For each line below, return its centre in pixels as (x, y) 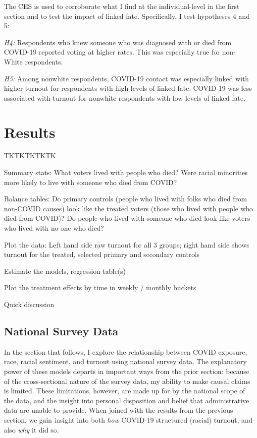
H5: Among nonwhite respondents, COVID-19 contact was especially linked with (127, 78)
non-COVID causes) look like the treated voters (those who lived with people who (128, 208)
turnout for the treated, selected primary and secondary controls (102, 254)
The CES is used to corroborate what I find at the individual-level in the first (122, 6)
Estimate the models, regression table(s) (65, 271)
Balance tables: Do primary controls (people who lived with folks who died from (126, 199)
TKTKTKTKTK (30, 156)
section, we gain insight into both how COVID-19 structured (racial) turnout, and (128, 419)
